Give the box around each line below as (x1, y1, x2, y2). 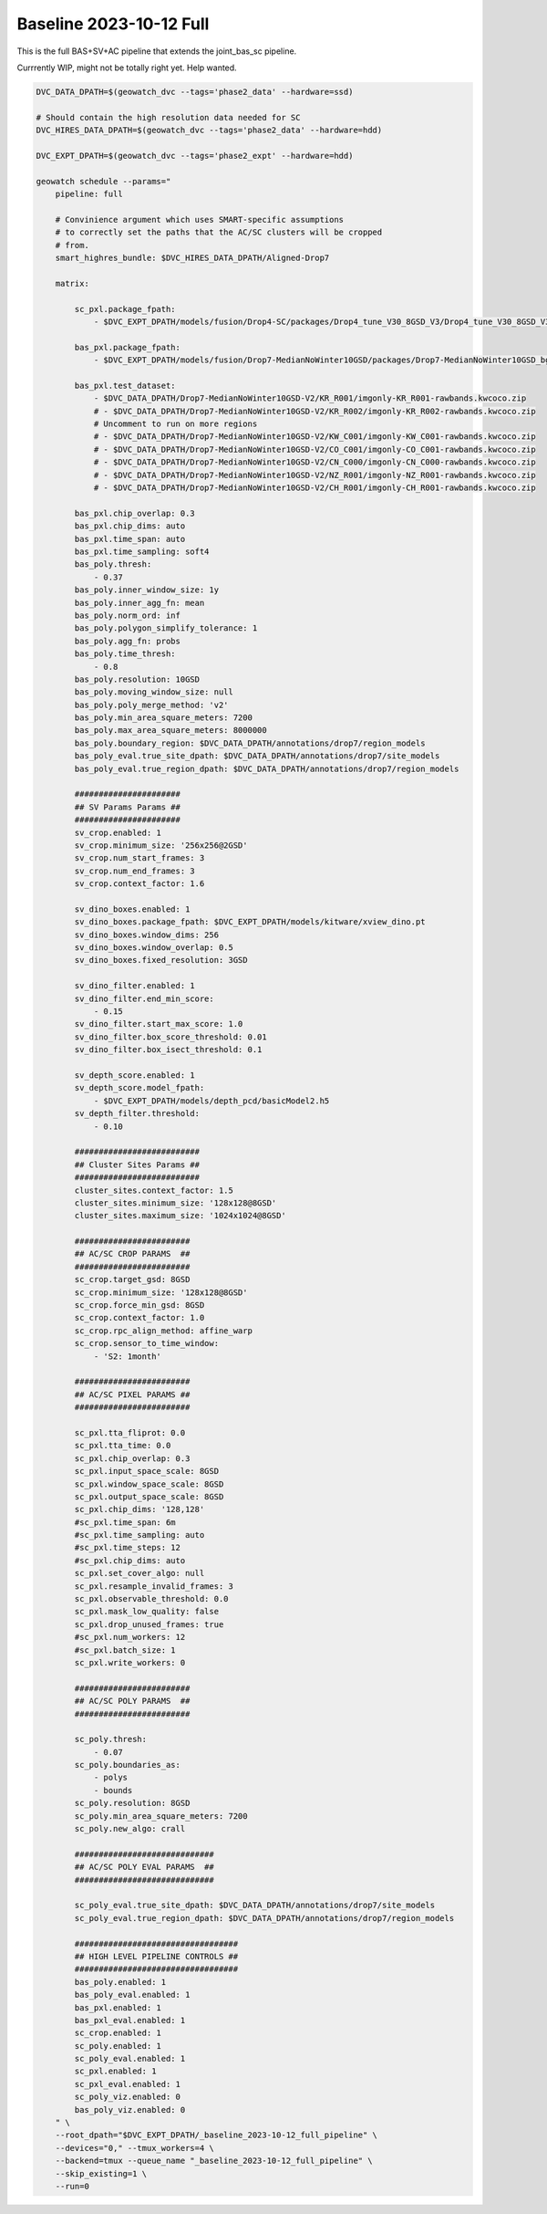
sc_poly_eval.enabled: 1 (74, 2053, 186, 2064)
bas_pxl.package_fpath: (74, 342, 181, 352)
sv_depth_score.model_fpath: (74, 1082, 205, 1093)
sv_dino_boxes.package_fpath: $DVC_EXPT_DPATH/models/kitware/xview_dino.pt (74, 917, 426, 927)
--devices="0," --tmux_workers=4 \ (55, 2143, 214, 2153)
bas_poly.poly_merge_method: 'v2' (74, 699, 229, 710)
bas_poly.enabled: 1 (74, 1977, 167, 1987)
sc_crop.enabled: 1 (74, 2028, 161, 2039)
